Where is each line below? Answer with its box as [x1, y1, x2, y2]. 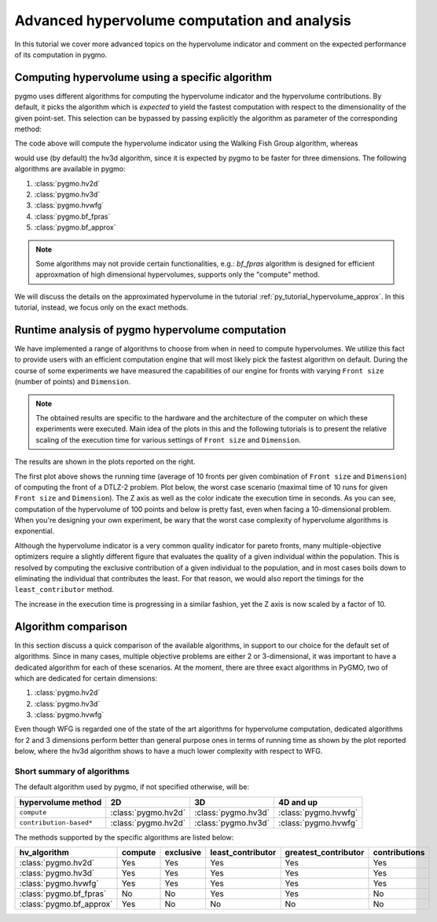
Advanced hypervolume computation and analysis [14, 12, 351, 29]
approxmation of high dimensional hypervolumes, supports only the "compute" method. [35, 270, 320, 279]
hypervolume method [19, 796, 102, 807]
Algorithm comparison [14, 619, 127, 633]
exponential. [14, 527, 55, 536]
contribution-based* [19, 818, 94, 827]
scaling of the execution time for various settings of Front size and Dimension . [35, 435, 302, 444]
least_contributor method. [14, 585, 114, 594]
